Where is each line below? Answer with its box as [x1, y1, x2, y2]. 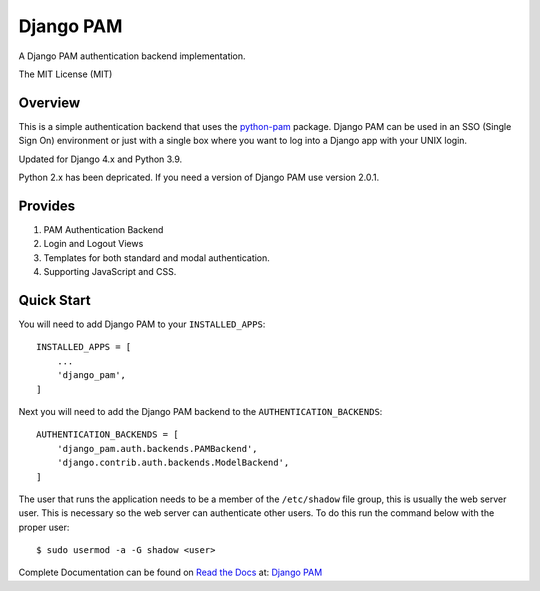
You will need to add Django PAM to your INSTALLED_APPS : [18, 318, 266, 330]
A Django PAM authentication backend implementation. [18, 50, 246, 62]
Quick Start [18, 291, 91, 309]
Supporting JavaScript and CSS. [43, 266, 177, 278]
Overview [18, 94, 81, 111]
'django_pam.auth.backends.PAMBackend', [56, 443, 259, 454]
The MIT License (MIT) [18, 68, 113, 80]
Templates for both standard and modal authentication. [43, 251, 270, 264]
